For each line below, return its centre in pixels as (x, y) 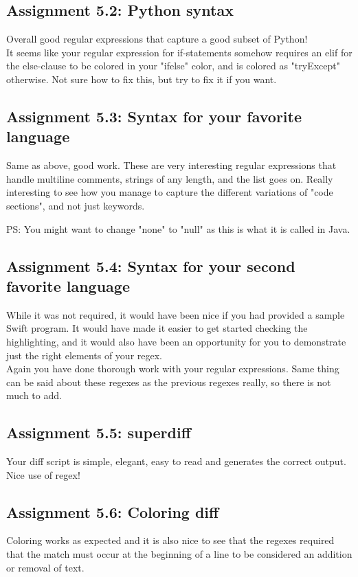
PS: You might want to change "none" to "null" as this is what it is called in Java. (178, 228)
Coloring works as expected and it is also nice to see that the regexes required (170, 540)
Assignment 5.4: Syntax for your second (151, 265)
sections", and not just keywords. (76, 205)
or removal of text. (45, 567)
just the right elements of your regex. (84, 355)
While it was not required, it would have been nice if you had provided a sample (176, 314)
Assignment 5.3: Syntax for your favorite (154, 116)
